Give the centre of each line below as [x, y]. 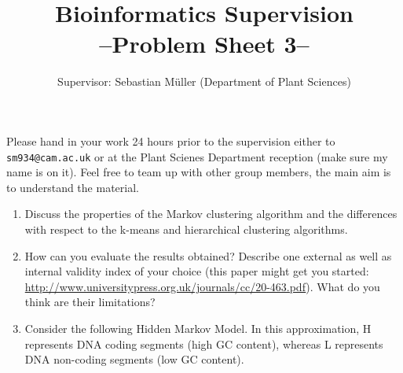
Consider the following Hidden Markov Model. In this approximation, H [198, 328]
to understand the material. [73, 187]
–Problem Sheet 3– [204, 44]
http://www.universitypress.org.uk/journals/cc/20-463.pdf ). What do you [202, 286]
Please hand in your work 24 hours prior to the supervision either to [171, 140]
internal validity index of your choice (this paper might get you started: [197, 271]
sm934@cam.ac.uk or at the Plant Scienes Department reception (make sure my [197, 156]
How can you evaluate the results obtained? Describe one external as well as [208, 255]
